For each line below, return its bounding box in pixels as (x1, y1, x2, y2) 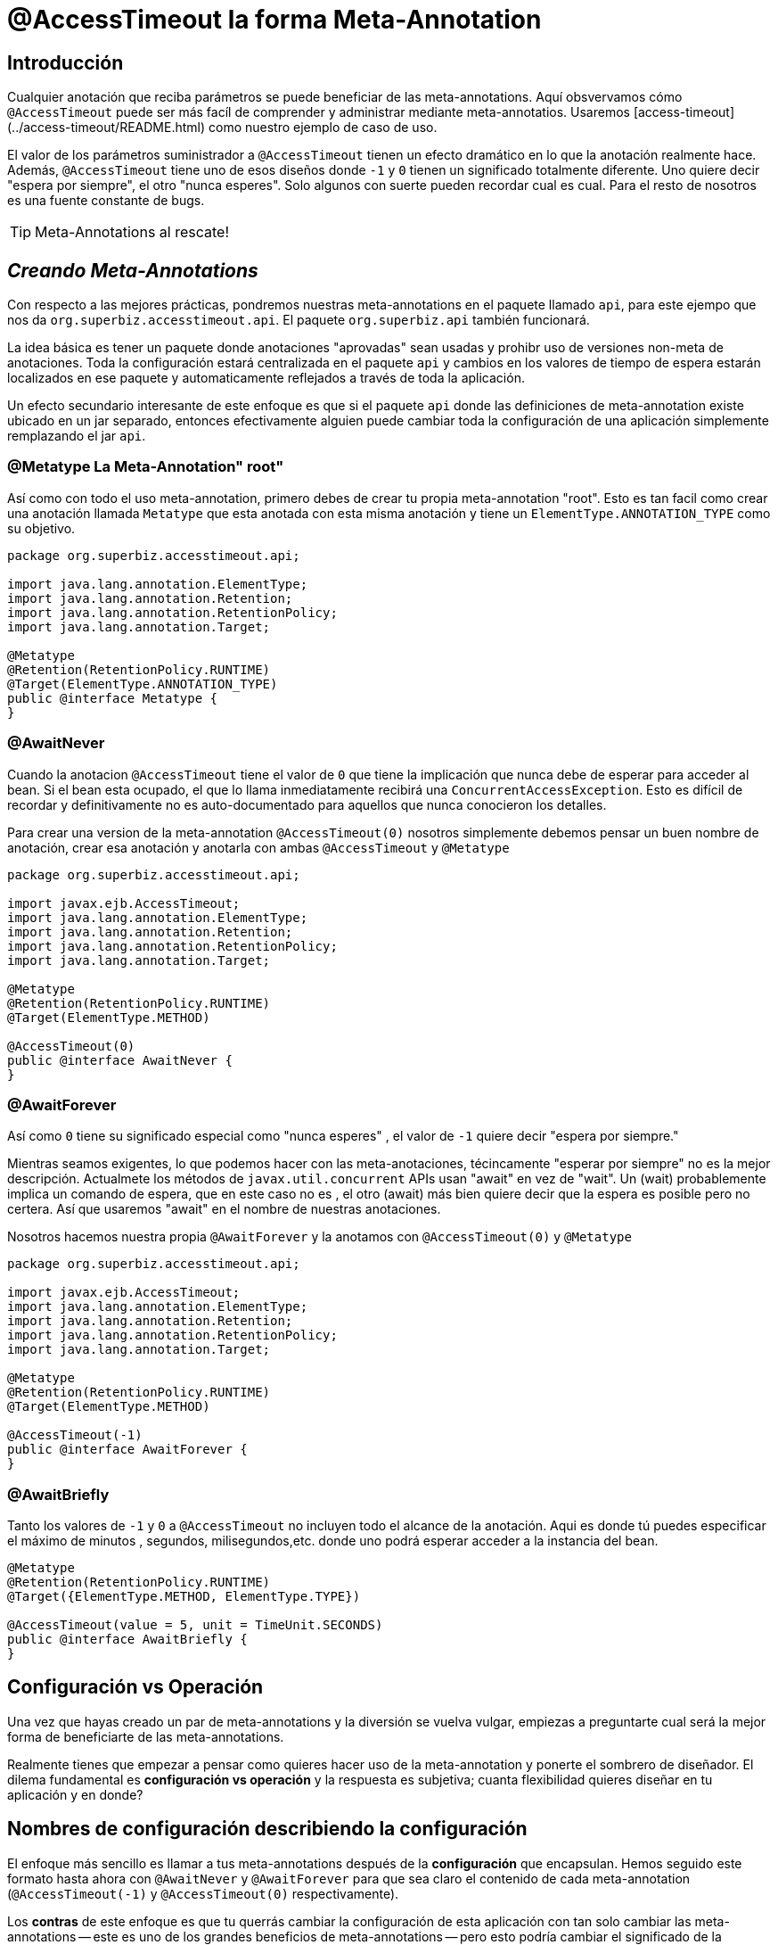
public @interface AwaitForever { (7, 1442, 248, 1457)
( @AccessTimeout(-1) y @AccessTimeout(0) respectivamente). (7, 1885, 399, 1901)
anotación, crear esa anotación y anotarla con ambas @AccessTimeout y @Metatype (7, 839, 510, 855)
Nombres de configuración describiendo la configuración (7, 1817, 528, 1841)
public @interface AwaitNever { (7, 1052, 233, 1067)
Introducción (7, 51, 124, 74)
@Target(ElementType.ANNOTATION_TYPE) (7, 676, 278, 691)
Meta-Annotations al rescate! (35, 223, 230, 242)
